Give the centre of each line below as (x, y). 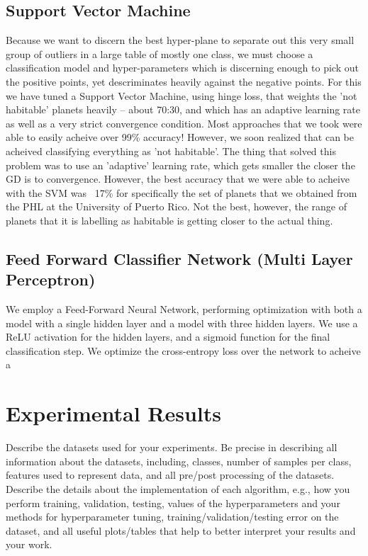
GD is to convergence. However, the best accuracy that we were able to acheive (178, 179)
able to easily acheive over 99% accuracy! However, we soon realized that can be (180, 137)
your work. (29, 544)
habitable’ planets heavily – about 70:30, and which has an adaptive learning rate (183, 109)
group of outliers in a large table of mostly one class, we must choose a (160, 53)
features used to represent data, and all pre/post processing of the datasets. (170, 475)
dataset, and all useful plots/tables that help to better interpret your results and (181, 530)
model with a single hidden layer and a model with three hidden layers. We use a (182, 323)
